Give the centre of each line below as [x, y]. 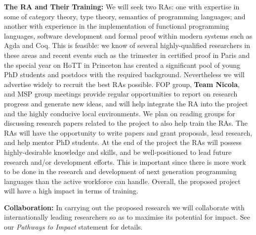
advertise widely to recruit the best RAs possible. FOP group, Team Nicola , [122, 84]
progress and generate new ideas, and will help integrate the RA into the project [126, 103]
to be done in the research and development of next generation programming [120, 171]
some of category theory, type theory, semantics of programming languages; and [125, 16]
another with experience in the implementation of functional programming [117, 26]
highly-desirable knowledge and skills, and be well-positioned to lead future [118, 152]
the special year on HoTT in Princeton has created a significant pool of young [122, 65]
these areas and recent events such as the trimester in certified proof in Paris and [127, 55]
